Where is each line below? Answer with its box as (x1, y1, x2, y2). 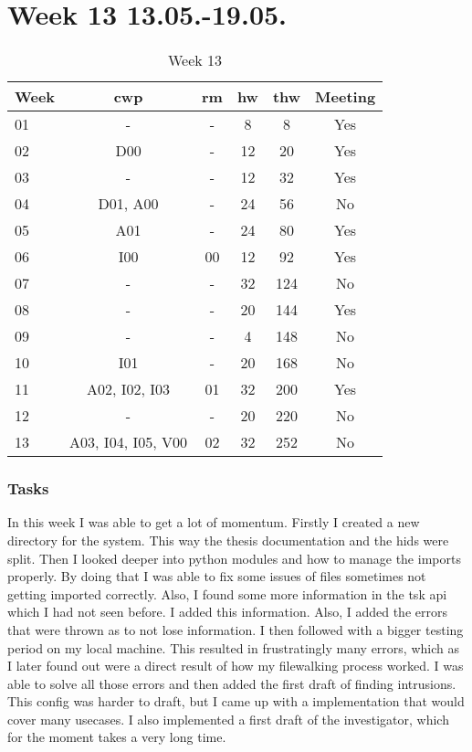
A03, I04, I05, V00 (69, 431, 187, 453)
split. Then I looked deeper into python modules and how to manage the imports (7, 548, 461, 567)
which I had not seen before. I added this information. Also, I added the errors (7, 602, 447, 621)
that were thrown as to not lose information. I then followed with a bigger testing (7, 620, 464, 639)
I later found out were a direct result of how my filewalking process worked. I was (7, 656, 464, 675)
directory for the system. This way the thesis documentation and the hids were (7, 530, 449, 549)
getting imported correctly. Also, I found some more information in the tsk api (7, 584, 447, 603)
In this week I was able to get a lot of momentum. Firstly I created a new (7, 513, 420, 532)
